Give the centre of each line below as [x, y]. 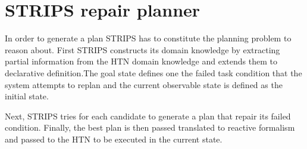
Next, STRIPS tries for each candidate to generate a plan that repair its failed [148, 116]
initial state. [27, 96]
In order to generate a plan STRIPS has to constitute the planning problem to [148, 38]
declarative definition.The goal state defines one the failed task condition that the [153, 72]
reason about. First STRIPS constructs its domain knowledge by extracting [142, 49]
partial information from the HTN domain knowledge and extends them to [141, 61]
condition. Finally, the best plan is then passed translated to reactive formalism [150, 127]
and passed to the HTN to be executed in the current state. [114, 139]
